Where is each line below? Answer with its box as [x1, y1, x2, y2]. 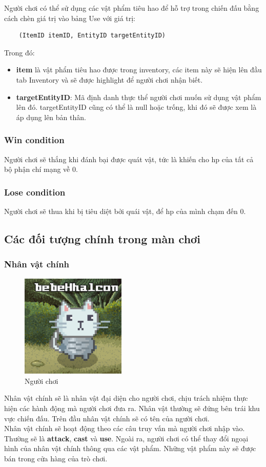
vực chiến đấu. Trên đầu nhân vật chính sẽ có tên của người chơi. [4, 413, 210, 423]
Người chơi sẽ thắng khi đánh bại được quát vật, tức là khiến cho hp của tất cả [4, 153, 254, 164]
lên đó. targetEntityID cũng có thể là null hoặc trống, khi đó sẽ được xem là [16, 102, 257, 112]
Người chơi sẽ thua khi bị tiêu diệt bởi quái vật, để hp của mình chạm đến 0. [4, 205, 246, 216]
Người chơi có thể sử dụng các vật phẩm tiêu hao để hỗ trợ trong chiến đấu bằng [4, 3, 259, 13]
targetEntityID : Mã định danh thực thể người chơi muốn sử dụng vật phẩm [16, 91, 261, 102]
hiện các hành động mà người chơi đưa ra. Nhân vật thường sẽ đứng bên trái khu [4, 402, 260, 413]
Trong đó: [4, 47, 35, 57]
